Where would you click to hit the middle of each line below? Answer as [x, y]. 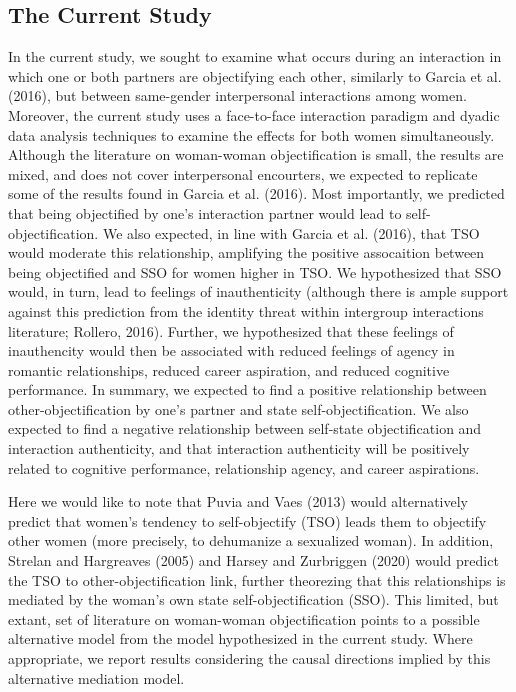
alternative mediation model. [96, 677]
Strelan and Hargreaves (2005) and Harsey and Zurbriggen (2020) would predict [253, 560]
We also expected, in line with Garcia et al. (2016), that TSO [291, 232]
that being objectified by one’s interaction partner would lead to [205, 212]
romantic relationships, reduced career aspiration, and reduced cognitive [229, 369]
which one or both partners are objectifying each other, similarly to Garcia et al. [255, 75]
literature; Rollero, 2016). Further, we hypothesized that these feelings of [231, 330]
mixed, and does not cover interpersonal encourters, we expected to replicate [243, 173]
